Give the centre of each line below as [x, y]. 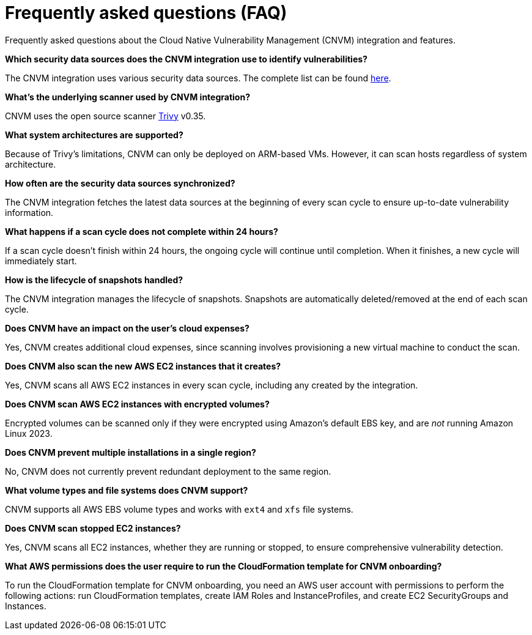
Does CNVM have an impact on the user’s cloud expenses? [127, 328]
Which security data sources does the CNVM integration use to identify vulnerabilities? [186, 59]
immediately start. [41, 261]
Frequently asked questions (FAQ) [146, 13]
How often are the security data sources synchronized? [120, 183]
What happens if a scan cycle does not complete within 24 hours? [142, 231]
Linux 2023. [29, 433]
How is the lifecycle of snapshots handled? [94, 280]
